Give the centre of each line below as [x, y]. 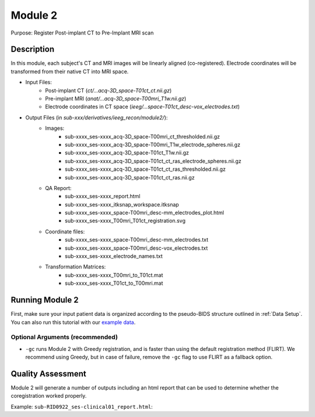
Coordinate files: [65, 232]
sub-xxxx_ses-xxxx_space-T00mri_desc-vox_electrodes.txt [136, 248]
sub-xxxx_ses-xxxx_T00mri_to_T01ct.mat [114, 275]
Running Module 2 [45, 300]
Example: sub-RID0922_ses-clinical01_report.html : [82, 406]
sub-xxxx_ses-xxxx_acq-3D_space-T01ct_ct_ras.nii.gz [130, 177]
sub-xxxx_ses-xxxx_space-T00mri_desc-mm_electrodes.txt [136, 240]
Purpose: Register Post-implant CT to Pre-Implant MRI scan [82, 33]
